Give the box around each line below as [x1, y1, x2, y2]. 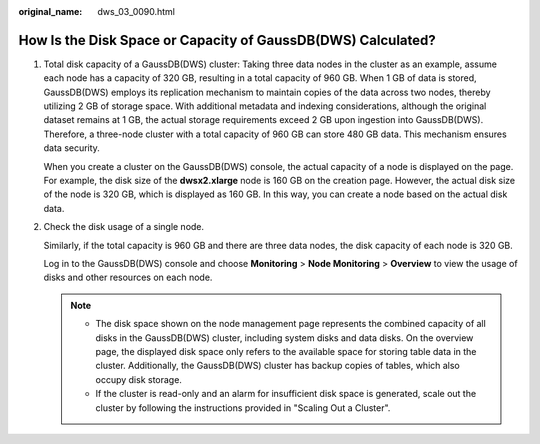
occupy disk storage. [95, 373, 182, 385]
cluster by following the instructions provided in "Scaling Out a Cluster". [95, 401, 391, 414]
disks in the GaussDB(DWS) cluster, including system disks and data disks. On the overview [95, 331, 474, 344]
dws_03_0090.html [97, 6, 175, 17]
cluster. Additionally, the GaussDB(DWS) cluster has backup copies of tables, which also [95, 360, 460, 372]
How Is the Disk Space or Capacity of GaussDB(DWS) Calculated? [18, 31, 437, 49]
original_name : [18, 6, 83, 17]
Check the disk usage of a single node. [43, 221, 205, 233]
